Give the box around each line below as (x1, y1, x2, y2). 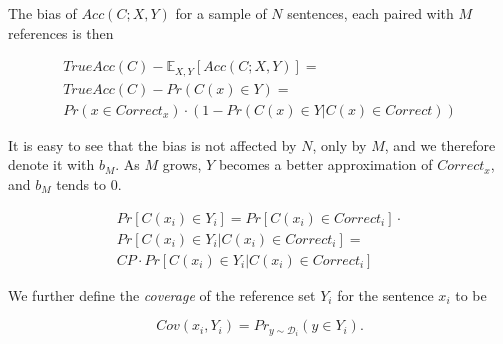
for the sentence (337, 284, 434, 305)
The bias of (8, 3, 77, 23)
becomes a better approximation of (218, 154, 433, 175)
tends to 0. (56, 173, 122, 194)
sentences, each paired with (287, 3, 454, 23)
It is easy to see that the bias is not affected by (8, 134, 297, 155)
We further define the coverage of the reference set (8, 284, 316, 305)
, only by (312, 134, 367, 155)
